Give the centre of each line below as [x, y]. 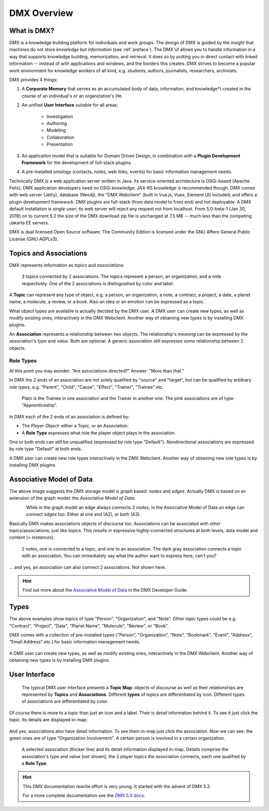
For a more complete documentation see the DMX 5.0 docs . [84, 796]
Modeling [56, 130]
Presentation [60, 144]
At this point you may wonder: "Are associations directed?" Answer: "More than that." [97, 371]
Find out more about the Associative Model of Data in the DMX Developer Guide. [105, 590]
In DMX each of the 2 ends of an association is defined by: [69, 416]
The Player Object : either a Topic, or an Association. [75, 426]
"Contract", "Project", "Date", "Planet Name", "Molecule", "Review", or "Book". [89, 625]
